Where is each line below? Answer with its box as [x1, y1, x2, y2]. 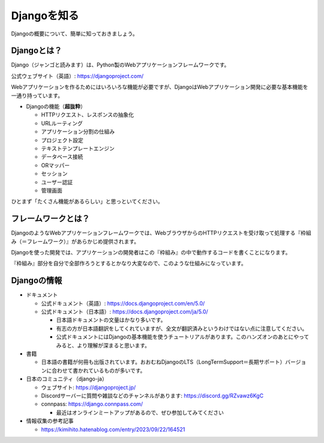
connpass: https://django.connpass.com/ [41, 400, 143, 408]
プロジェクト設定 [41, 136, 83, 143]
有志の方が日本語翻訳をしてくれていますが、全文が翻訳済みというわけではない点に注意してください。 [56, 325, 308, 332]
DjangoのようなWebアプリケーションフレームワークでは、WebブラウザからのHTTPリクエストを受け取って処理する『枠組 [11, 229, 311, 237]
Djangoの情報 [11, 276, 62, 286]
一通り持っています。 [11, 92, 63, 99]
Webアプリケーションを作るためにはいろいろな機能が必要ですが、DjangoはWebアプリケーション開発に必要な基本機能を [11, 83, 308, 91]
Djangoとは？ [11, 46, 62, 56]
